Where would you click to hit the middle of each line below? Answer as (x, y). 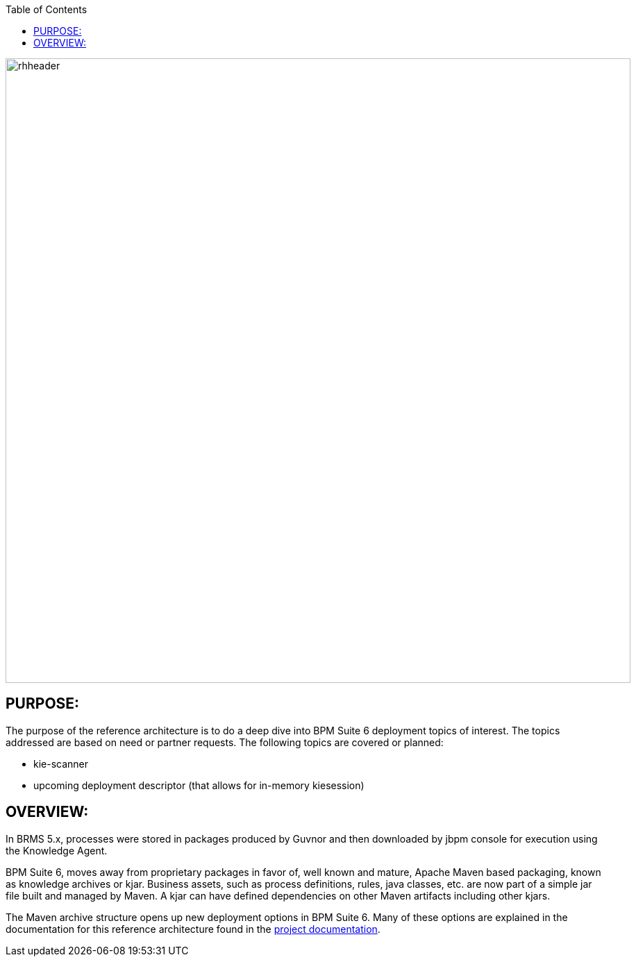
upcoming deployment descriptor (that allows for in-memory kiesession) (199, 785)
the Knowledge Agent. (57, 850)
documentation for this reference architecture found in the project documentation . (193, 929)
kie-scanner (61, 763)
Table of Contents (47, 9)
